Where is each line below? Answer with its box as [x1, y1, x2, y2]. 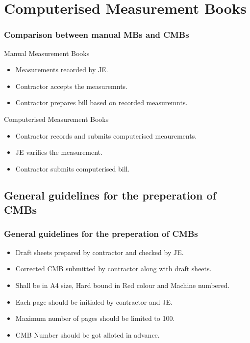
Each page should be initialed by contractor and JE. [15, 296, 173, 307]
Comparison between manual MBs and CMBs [4, 29, 189, 41]
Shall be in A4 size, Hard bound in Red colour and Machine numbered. [15, 280, 230, 290]
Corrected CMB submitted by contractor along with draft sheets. [15, 263, 212, 274]
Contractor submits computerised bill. [15, 163, 130, 173]
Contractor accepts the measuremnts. [15, 81, 127, 91]
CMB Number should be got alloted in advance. [15, 329, 160, 340]
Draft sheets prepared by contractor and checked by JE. [15, 247, 184, 257]
